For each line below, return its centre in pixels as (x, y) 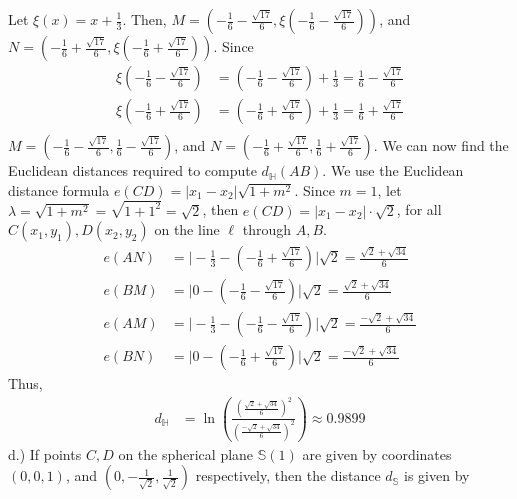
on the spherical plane (186, 453)
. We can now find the (441, 145)
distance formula (59, 189)
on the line (187, 229)
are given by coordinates (377, 453)
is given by (437, 475)
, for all (419, 209)
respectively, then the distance (288, 475)
